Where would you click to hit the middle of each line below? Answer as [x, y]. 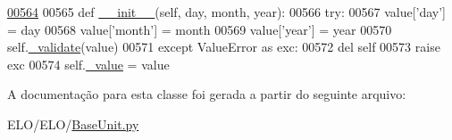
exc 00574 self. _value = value [88, 64]
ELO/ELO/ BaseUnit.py [73, 124]
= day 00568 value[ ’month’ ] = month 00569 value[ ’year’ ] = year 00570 [200, 29]
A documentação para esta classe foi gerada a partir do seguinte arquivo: [207, 94]
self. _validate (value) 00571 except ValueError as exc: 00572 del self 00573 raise [224, 47]
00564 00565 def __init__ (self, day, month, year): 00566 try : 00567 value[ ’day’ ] [227, 12]
